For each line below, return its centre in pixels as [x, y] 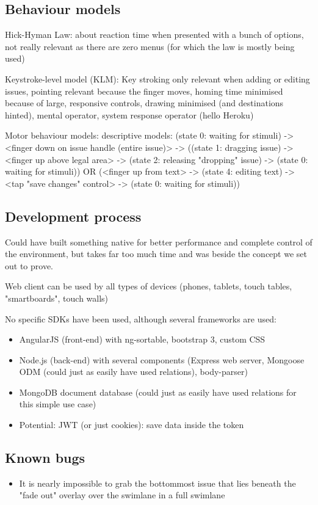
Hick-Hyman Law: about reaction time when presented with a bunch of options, [154, 35]
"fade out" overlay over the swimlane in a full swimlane [122, 495]
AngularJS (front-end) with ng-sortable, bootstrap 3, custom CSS [142, 339]
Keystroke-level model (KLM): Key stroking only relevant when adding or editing [157, 78]
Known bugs [45, 458]
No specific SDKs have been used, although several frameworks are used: [141, 318]
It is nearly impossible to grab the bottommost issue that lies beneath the [157, 483]
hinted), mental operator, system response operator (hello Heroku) [129, 114]
